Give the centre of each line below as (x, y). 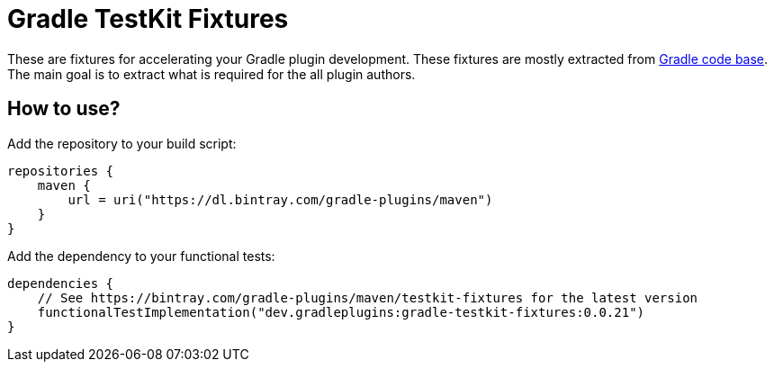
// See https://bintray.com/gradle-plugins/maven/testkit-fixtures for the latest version (368, 297)
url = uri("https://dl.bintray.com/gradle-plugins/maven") (280, 199)
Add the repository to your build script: (122, 143)
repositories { (61, 171)
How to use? (64, 109)
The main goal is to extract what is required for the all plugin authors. (211, 74)
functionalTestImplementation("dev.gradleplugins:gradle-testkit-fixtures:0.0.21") (341, 312)
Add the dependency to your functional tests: (141, 256)
